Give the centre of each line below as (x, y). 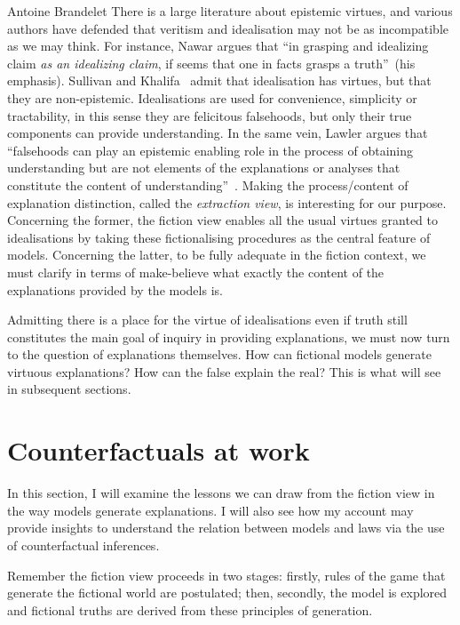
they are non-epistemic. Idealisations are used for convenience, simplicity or (212, 97)
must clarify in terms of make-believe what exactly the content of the (196, 272)
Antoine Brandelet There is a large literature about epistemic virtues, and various (230, 11)
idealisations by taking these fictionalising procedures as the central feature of (219, 237)
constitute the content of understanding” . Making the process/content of (208, 184)
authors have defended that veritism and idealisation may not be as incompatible (228, 28)
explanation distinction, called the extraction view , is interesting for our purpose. (227, 202)
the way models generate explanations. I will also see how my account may (210, 510)
